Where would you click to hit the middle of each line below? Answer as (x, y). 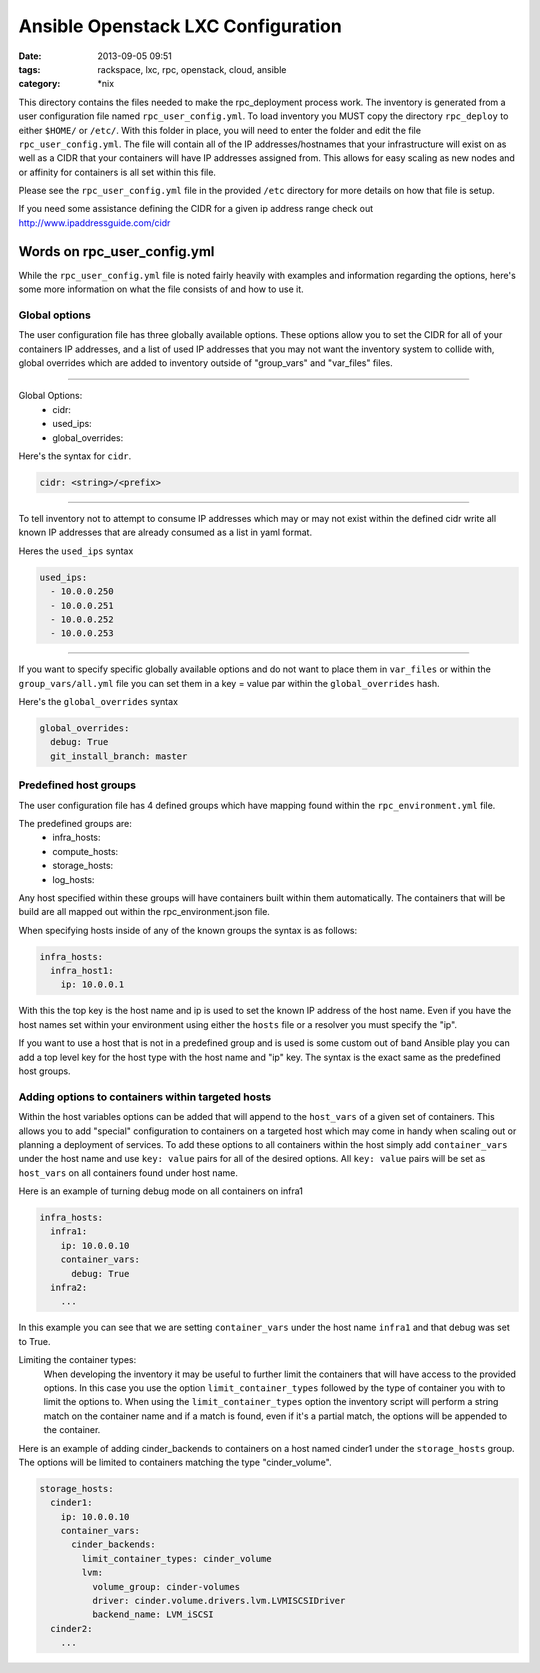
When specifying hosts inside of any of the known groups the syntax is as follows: (188, 930)
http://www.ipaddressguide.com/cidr (94, 222)
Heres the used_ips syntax (76, 551)
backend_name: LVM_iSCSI (152, 1614)
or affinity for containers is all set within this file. (117, 172)
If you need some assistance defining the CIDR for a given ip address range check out (196, 209)
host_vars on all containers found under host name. (128, 1172)
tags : (29, 69)
